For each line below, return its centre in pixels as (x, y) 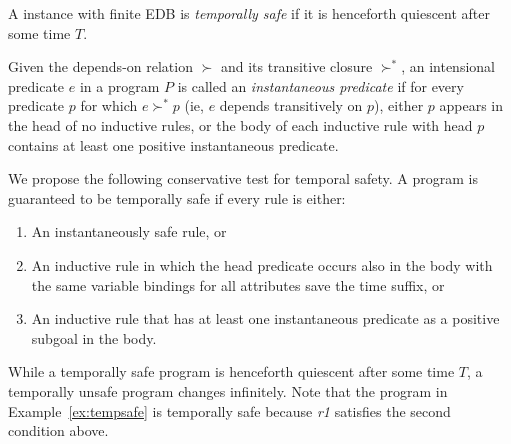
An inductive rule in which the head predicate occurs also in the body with (262, 264)
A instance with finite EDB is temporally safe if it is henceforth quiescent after (249, 13)
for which (109, 105)
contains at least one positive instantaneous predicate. (173, 144)
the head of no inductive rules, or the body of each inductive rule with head (240, 124)
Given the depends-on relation (100, 66)
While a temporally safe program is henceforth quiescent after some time (231, 371)
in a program (119, 85)
